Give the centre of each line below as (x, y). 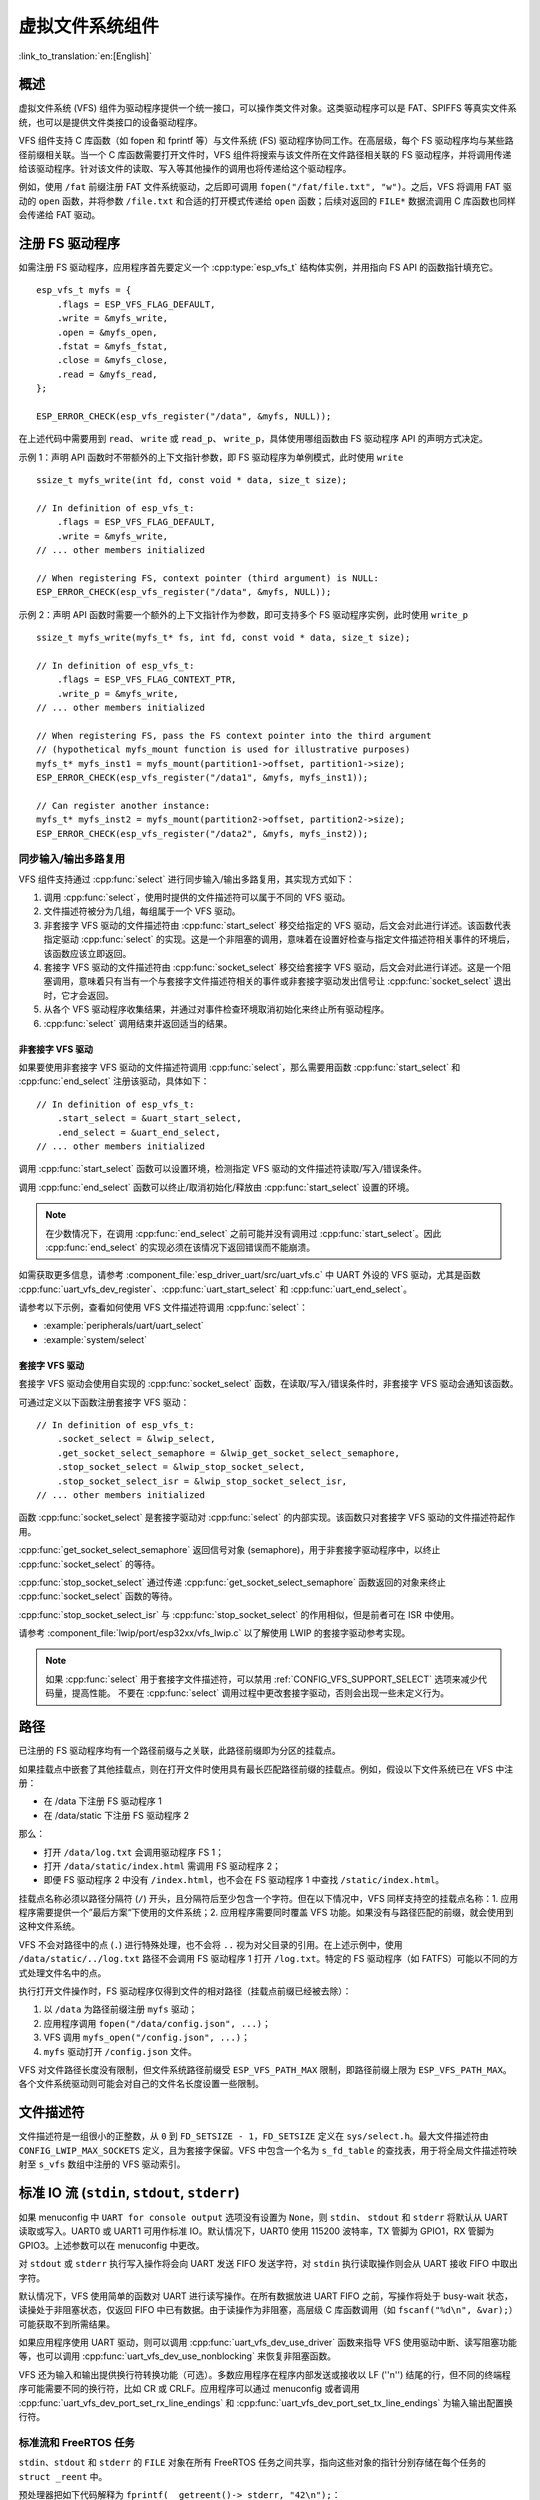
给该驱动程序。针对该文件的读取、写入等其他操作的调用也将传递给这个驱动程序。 (185, 169)
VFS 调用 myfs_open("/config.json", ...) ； (146, 2037)
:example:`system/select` (95, 1339)
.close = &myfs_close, (112, 360)
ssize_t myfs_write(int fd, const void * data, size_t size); (192, 480)
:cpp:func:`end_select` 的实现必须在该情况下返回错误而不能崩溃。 (180, 1247)
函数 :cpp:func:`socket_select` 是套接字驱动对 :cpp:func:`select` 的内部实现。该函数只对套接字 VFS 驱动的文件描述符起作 (267, 1517)
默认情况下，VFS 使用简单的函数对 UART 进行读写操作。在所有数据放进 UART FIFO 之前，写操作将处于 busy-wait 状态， (266, 2296)
